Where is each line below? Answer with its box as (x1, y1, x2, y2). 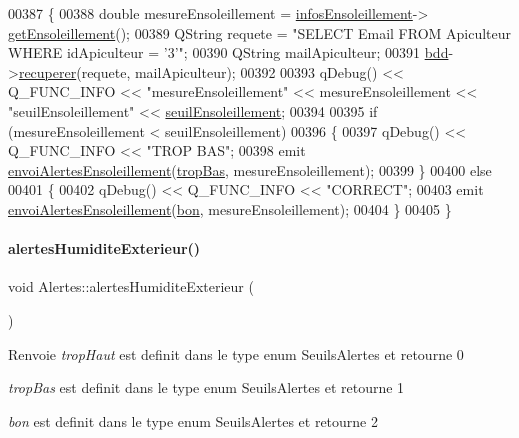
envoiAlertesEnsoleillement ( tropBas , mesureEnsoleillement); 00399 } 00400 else (8, 159, 492, 180)
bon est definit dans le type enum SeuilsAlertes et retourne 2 (8, 410, 378, 431)
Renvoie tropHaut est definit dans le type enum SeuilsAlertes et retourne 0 (8, 343, 464, 364)
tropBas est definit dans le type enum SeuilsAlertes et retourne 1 (8, 377, 405, 398)
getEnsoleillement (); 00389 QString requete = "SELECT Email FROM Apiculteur (8, 22, 512, 43)
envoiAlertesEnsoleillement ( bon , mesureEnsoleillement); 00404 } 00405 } (8, 198, 452, 219)
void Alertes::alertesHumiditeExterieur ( (8, 276, 254, 297)
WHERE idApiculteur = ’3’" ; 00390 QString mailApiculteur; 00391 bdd (8, 42, 449, 63)
